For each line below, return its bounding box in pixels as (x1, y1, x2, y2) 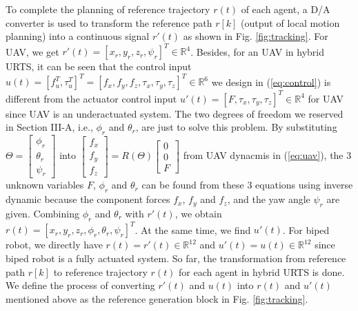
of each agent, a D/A (241, 2, 330, 16)
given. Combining (6, 206, 79, 221)
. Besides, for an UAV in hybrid (190, 44, 324, 58)
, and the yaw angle (227, 192, 310, 206)
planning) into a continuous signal (6, 29, 150, 43)
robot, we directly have (6, 237, 103, 252)
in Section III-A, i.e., (6, 120, 93, 134)
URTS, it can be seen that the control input (6, 59, 192, 74)
